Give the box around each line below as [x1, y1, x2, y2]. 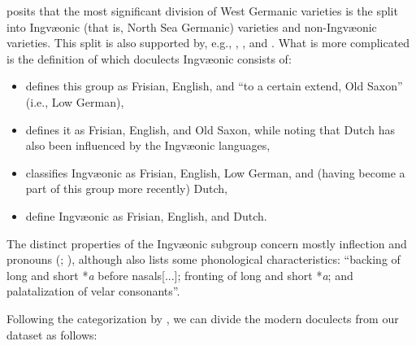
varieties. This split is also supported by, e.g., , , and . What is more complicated [6, 34, 410, 51]
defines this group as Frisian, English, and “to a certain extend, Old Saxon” [25, 77, 403, 94]
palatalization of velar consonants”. [6, 282, 180, 300]
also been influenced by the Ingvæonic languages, [25, 137, 271, 154]
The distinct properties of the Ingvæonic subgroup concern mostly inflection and [6, 234, 407, 252]
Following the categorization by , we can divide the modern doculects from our [6, 309, 399, 326]
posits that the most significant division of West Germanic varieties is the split [6, 2, 398, 19]
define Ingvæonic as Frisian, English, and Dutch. [25, 207, 267, 224]
